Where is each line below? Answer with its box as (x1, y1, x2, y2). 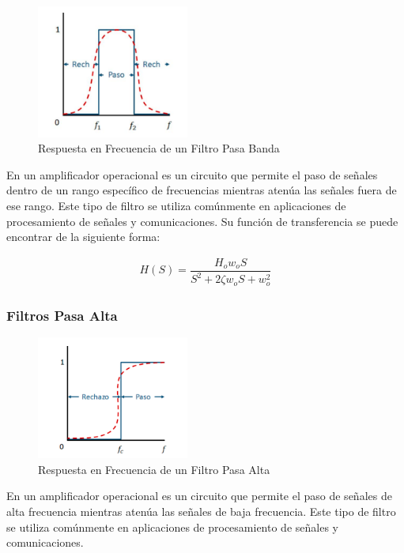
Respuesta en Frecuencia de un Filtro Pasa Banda (38, 140, 280, 156)
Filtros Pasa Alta (6, 305, 118, 325)
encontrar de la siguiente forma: (6, 228, 160, 245)
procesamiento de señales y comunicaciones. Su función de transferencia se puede (6, 213, 398, 229)
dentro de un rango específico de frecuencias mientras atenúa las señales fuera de (6, 182, 397, 198)
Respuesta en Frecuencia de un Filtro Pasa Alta (38, 461, 270, 477)
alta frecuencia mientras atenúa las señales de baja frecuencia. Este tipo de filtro (6, 502, 396, 519)
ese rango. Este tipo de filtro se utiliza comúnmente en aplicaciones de (6, 197, 346, 213)
